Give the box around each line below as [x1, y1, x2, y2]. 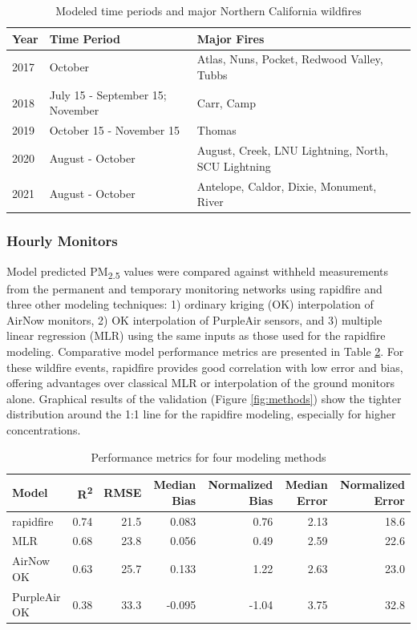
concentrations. [6, 421, 81, 438]
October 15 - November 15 [49, 122, 180, 139]
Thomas [196, 122, 237, 139]
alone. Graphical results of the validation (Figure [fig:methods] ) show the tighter [6, 390, 402, 406]
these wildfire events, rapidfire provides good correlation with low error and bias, [6, 358, 403, 375]
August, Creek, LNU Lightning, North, [196, 142, 388, 159]
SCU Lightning [196, 157, 271, 174]
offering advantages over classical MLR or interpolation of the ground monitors [6, 374, 395, 391]
